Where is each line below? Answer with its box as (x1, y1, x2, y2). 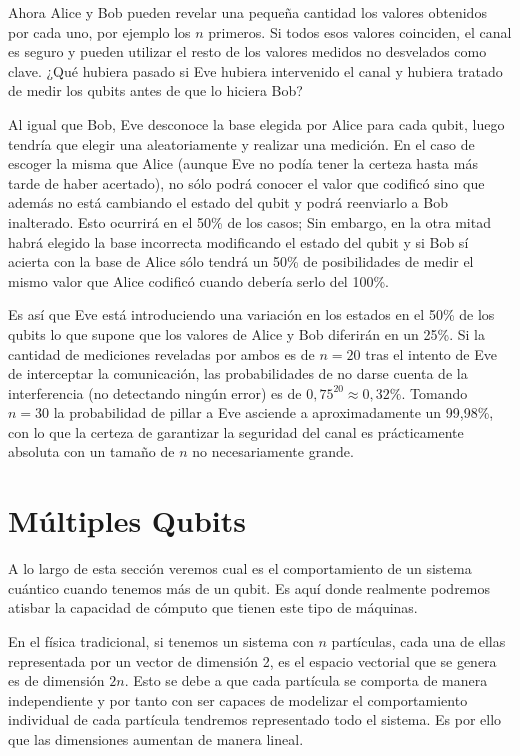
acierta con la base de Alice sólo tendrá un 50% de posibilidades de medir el (8, 251, 474, 272)
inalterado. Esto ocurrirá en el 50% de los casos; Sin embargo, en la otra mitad (8, 211, 491, 232)
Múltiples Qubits (8, 500, 247, 541)
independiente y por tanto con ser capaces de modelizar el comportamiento (8, 689, 468, 710)
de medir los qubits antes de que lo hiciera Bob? (8, 80, 303, 101)
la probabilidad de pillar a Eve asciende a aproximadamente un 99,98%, (53, 402, 494, 423)
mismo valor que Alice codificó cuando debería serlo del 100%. (8, 270, 389, 291)
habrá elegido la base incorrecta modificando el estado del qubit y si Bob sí (8, 231, 469, 252)
